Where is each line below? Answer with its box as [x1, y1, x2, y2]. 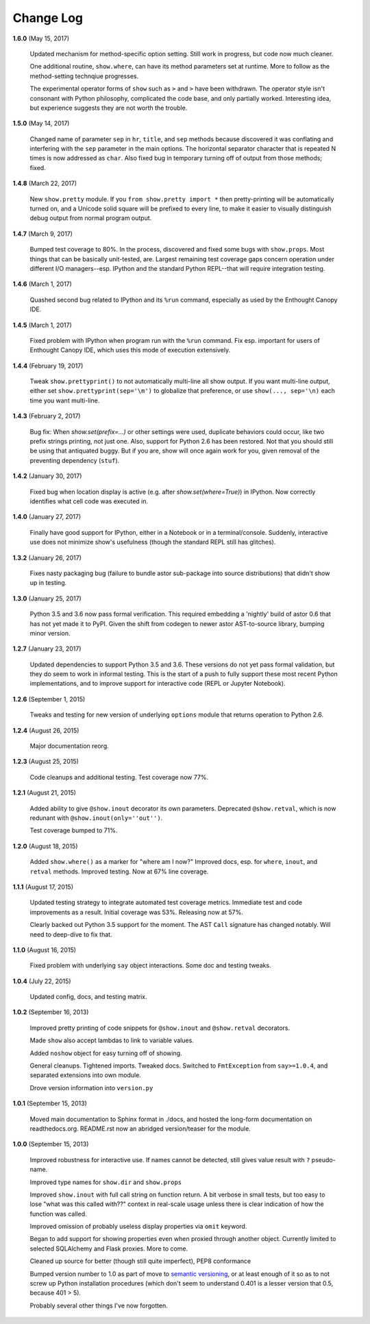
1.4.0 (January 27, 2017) [12, 513, 82, 521]
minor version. [29, 629, 71, 637]
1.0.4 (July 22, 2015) [12, 977, 71, 985]
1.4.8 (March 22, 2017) [12, 179, 77, 188]
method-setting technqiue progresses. [29, 72, 139, 80]
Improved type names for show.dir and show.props [29, 1178, 182, 1186]
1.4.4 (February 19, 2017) [12, 361, 84, 370]
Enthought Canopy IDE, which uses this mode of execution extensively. [29, 346, 231, 354]
